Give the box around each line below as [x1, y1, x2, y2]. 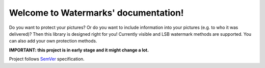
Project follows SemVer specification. [9, 56, 85, 62]
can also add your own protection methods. [9, 38, 98, 44]
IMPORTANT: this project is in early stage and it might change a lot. [9, 47, 149, 53]
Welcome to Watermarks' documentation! [9, 7, 184, 18]
